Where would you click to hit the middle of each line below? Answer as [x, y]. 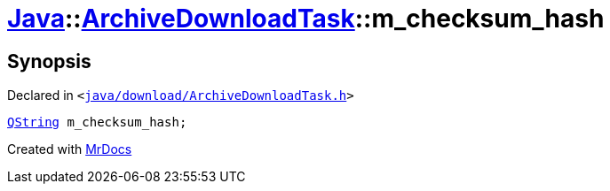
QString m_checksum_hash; [97, 122]
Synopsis [49, 61]
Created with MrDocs [70, 149]
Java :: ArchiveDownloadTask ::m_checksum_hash [306, 19]
